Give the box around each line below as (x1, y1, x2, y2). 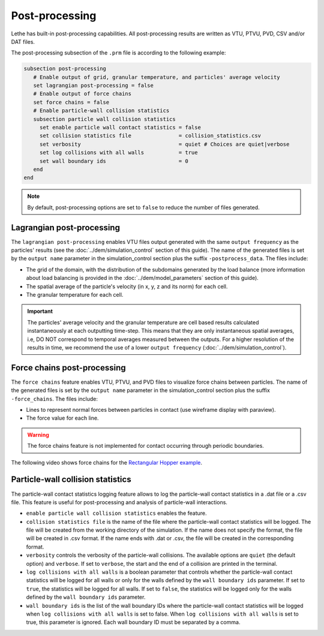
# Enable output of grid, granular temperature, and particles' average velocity (33, 74, 280, 80)
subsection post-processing (23, 65, 106, 72)
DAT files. (11, 38, 35, 45)
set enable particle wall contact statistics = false (39, 124, 201, 131)
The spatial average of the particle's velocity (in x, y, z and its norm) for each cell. (26, 282, 228, 290)
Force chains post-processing (11, 363, 126, 373)
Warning (27, 431, 49, 438)
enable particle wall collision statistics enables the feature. (26, 510, 207, 517)
